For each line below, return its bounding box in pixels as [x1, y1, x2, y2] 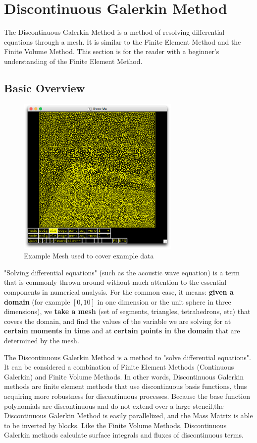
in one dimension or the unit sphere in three [97, 296, 231, 307]
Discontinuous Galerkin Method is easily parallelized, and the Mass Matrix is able [4, 410, 253, 421]
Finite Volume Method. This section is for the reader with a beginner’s [4, 46, 219, 57]
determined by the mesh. [4, 335, 79, 345]
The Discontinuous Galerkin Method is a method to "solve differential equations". [4, 352, 251, 362]
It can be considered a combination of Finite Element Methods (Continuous [4, 362, 234, 372]
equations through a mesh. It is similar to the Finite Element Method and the [4, 36, 241, 47]
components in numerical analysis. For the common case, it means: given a [4, 287, 234, 297]
